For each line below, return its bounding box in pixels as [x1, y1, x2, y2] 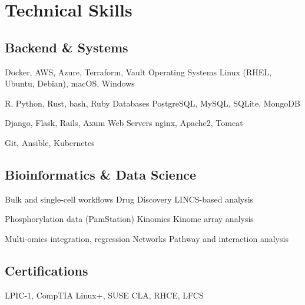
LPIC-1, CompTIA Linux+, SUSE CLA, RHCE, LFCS [5, 289, 204, 301]
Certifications [5, 261, 88, 279]
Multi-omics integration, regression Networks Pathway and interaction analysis [5, 232, 289, 244]
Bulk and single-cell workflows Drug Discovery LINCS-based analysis [5, 193, 254, 205]
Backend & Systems [5, 38, 128, 56]
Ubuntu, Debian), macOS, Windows [5, 77, 135, 89]
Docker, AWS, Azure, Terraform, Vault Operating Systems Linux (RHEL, [5, 65, 271, 78]
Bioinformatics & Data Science [5, 165, 197, 183]
